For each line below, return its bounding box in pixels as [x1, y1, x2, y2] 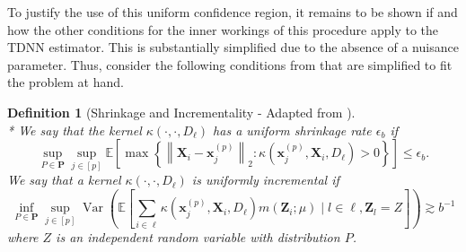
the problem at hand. [7, 73, 124, 91]
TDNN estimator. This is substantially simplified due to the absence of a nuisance [7, 38, 459, 56]
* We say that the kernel [7, 120, 142, 139]
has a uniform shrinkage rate [213, 120, 372, 139]
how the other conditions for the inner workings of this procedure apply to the [7, 20, 439, 39]
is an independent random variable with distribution [56, 227, 340, 246]
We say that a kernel [7, 170, 121, 189]
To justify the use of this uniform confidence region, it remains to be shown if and [7, 3, 458, 21]
